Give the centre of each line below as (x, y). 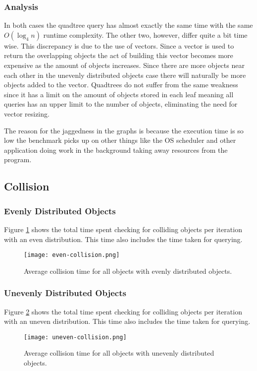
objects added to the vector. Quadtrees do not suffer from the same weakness (121, 85)
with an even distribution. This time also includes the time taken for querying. (123, 239)
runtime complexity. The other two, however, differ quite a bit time (145, 34)
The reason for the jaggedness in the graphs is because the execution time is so (124, 130)
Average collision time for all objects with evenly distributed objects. (128, 271)
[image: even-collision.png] (72, 255)
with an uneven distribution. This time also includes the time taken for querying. (127, 321)
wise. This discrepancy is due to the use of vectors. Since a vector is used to (119, 45)
